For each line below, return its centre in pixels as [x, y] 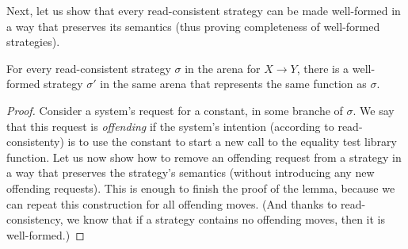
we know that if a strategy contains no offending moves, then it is [226, 219]
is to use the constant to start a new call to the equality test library [232, 142]
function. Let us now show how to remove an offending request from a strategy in [204, 157]
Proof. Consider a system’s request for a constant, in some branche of [175, 110]
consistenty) [35, 142]
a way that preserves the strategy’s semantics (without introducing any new [191, 172]
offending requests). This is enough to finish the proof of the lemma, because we [201, 188]
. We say [374, 110]
